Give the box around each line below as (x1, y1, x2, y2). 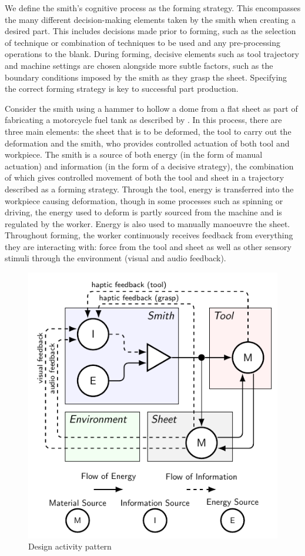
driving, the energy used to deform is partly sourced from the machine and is (5, 206, 282, 218)
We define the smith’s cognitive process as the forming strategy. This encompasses (5, 2, 301, 14)
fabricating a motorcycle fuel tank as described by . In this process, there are (5, 114, 282, 126)
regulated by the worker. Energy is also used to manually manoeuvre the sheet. (5, 217, 290, 229)
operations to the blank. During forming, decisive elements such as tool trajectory (5, 48, 299, 60)
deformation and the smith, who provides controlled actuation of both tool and (5, 136, 290, 149)
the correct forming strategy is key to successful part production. (5, 82, 239, 95)
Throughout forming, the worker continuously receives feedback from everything (5, 229, 293, 241)
